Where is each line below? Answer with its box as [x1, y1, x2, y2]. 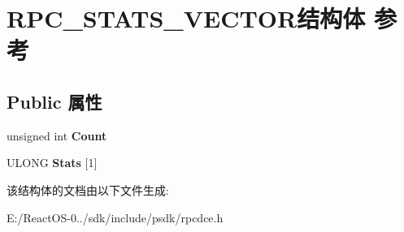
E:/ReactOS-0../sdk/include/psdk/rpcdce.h [7, 208, 224, 226]
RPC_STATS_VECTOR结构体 [7, 2, 366, 35]
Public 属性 [7, 88, 102, 114]
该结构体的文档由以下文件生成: [7, 181, 169, 198]
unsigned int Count [7, 127, 107, 144]
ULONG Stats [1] [7, 154, 98, 171]
